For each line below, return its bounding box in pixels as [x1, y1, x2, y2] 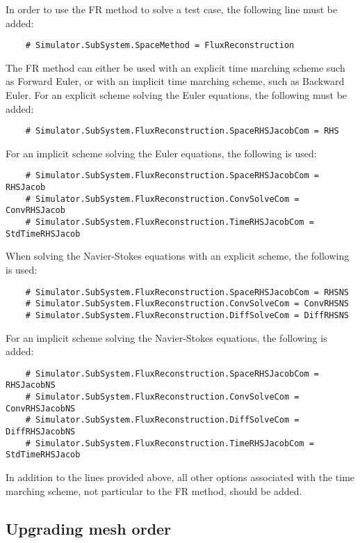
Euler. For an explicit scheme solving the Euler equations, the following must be [6, 88, 347, 102]
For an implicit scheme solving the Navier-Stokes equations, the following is [6, 330, 327, 345]
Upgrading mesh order [6, 517, 172, 539]
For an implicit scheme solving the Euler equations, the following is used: [6, 145, 317, 160]
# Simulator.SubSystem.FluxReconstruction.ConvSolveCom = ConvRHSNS [25, 299, 349, 309]
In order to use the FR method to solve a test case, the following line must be [6, 2, 338, 16]
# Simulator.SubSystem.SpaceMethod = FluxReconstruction [25, 40, 295, 51]
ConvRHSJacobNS [6, 403, 76, 414]
